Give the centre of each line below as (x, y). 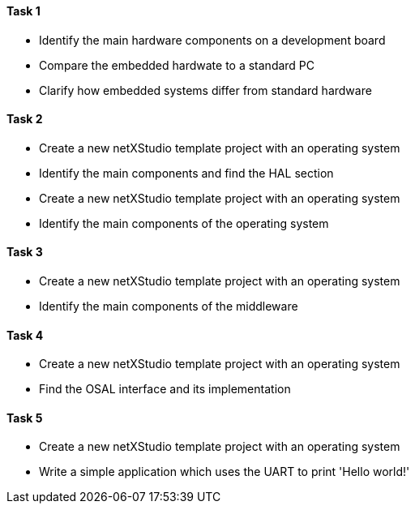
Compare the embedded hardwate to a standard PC (177, 65)
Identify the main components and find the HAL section (186, 173)
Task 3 (25, 252)
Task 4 (25, 335)
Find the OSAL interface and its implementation (165, 389)
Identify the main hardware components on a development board (212, 40)
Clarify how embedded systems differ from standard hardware (205, 90)
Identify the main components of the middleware (169, 306)
